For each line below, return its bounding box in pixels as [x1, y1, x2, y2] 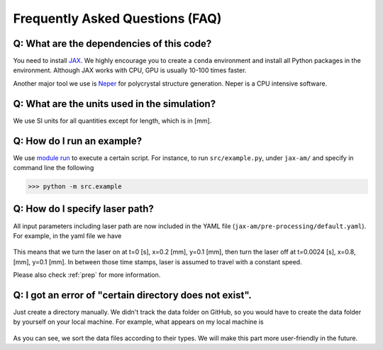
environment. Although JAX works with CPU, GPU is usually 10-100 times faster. [13, 66, 247, 74]
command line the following [13, 164, 94, 172]
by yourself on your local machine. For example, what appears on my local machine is [13, 317, 264, 326]
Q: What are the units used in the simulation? [13, 98, 216, 110]
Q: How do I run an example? [13, 135, 143, 147]
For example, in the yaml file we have [13, 231, 122, 240]
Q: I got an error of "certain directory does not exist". [13, 289, 252, 301]
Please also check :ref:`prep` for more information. [13, 271, 161, 279]
